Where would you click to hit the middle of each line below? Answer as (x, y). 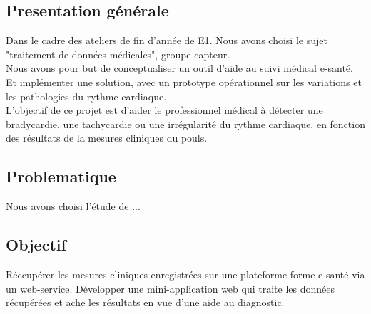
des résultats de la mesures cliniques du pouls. (107, 138)
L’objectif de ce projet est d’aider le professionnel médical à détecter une (164, 110)
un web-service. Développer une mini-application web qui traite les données (170, 288)
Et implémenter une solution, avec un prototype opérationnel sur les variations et (184, 82)
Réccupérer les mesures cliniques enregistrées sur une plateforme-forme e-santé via (185, 274)
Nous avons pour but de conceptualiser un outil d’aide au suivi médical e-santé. (179, 68)
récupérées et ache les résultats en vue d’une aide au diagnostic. (145, 302)
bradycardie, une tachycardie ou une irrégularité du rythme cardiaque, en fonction (185, 124)
